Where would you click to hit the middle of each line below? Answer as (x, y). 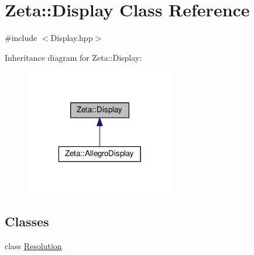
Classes (27, 221)
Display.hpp (72, 38)
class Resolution (33, 245)
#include (21, 38)
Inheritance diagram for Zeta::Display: (73, 57)
